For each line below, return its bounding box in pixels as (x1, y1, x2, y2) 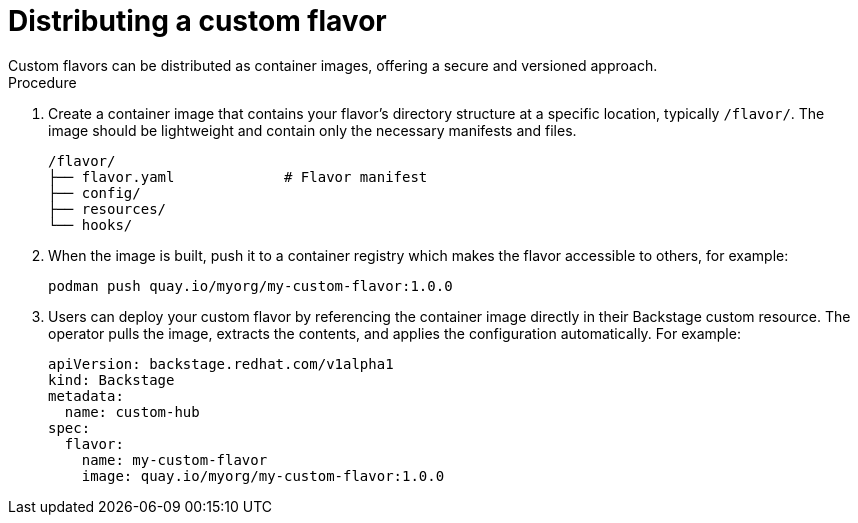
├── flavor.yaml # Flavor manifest (48, 168, 428, 185)
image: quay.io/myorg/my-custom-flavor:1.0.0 (81, 467, 445, 484)
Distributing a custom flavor (8, 4, 387, 38)
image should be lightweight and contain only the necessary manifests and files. (48, 121, 577, 139)
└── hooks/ (48, 216, 133, 233)
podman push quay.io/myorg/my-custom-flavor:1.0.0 (48, 277, 453, 294)
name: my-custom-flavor (81, 451, 268, 468)
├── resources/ (48, 200, 167, 217)
